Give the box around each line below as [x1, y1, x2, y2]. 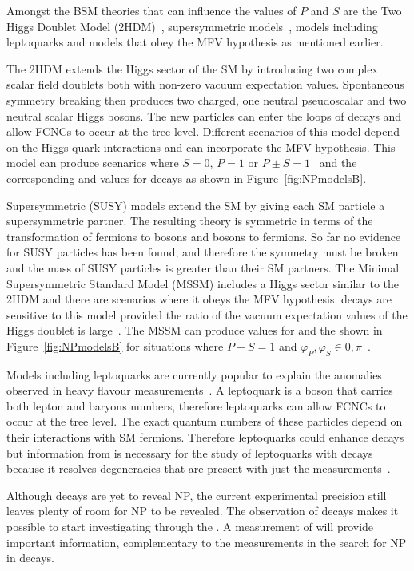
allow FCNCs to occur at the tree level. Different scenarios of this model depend [6, 123, 400, 140]
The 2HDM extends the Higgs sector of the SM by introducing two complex [6, 60, 378, 77]
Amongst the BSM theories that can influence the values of [6, 2, 297, 18]
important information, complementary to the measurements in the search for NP [6, 533, 407, 550]
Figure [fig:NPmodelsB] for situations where [6, 337, 224, 354]
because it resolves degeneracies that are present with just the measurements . [6, 460, 391, 477]
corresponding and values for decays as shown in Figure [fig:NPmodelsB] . [6, 169, 367, 186]
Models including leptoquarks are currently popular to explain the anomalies [6, 366, 382, 383]
